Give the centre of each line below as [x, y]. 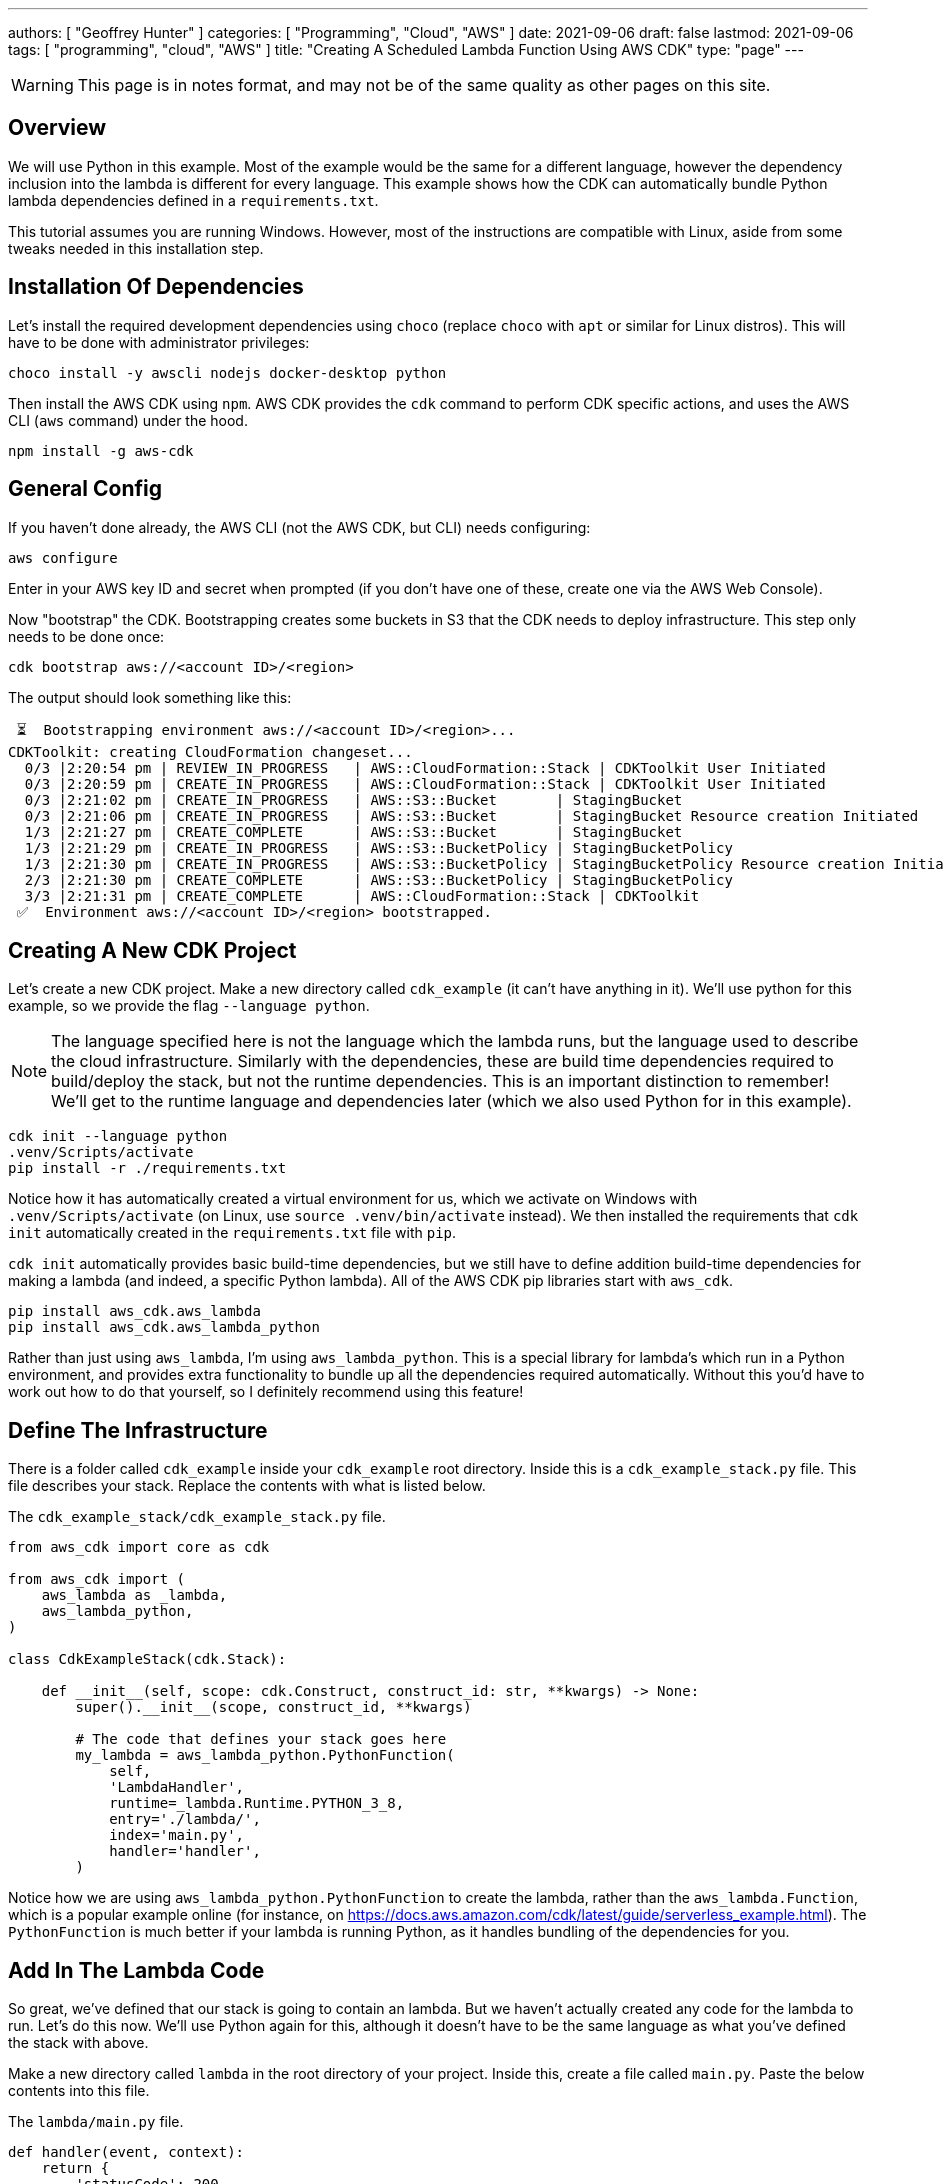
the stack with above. [78, 2043]
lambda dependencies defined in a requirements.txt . [193, 200]
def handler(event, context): [126, 2152]
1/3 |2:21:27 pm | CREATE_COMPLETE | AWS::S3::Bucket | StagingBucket [353, 831]
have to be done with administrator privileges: [159, 342]
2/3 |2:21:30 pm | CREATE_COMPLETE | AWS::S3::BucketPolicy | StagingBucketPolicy [378, 879]
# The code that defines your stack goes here [261, 1739]
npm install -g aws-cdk [101, 450]
